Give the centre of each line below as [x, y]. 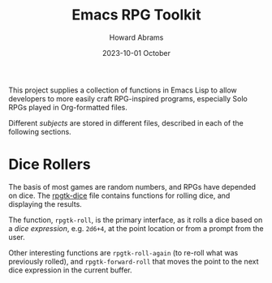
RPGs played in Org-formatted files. [68, 107]
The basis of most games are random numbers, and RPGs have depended [132, 187]
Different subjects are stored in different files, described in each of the [126, 122]
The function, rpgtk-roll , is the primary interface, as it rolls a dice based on [136, 220]
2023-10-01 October [136, 53]
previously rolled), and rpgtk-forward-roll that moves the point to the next [134, 261]
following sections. [40, 131]
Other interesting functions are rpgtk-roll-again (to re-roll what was [123, 252]
